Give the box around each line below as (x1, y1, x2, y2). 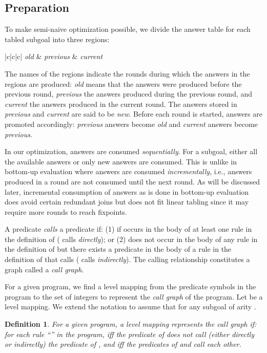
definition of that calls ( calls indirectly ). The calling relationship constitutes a (5, 254, 250, 265)
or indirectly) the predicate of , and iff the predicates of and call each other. (5, 339, 241, 349)
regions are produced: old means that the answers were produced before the (5, 78, 242, 89)
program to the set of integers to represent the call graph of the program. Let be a (5, 291, 263, 302)
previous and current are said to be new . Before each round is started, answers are (5, 108, 262, 119)
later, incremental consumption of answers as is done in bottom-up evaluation (5, 186, 249, 197)
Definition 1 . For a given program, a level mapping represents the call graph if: (5, 319, 257, 329)
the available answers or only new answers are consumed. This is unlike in (5, 156, 237, 166)
